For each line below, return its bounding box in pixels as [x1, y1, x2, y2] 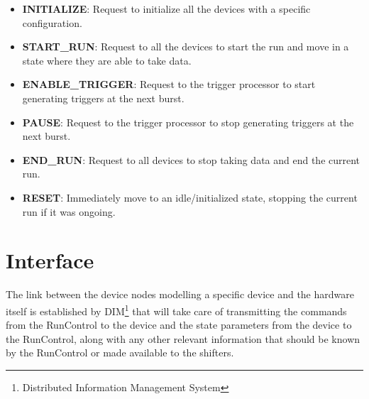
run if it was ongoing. [22, 204, 116, 219]
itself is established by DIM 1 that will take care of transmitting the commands [6, 301, 347, 318]
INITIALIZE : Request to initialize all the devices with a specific [22, 1, 311, 16]
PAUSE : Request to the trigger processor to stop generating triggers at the [22, 114, 354, 129]
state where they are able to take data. [22, 53, 192, 67]
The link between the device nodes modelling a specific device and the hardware [6, 287, 354, 302]
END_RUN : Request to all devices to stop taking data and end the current [22, 152, 360, 167]
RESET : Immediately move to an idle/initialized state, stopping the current [22, 190, 358, 204]
